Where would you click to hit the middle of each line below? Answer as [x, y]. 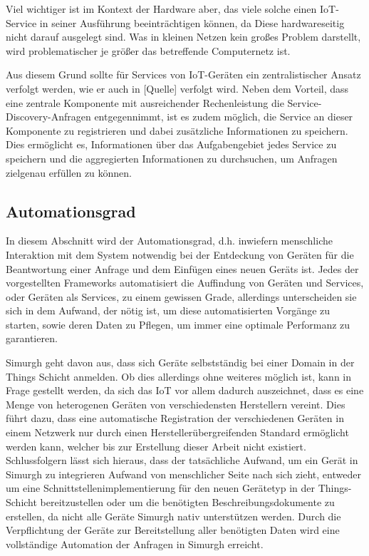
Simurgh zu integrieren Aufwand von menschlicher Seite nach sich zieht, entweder [183, 474]
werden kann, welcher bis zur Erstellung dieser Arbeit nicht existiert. [156, 446]
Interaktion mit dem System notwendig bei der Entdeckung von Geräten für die [180, 254]
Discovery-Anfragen [48, 117]
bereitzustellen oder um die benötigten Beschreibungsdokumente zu [187, 502]
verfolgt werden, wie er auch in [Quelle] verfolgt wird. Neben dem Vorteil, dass [177, 88]
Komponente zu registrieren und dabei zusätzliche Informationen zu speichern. [177, 130]
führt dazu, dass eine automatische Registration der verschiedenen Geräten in [175, 418]
